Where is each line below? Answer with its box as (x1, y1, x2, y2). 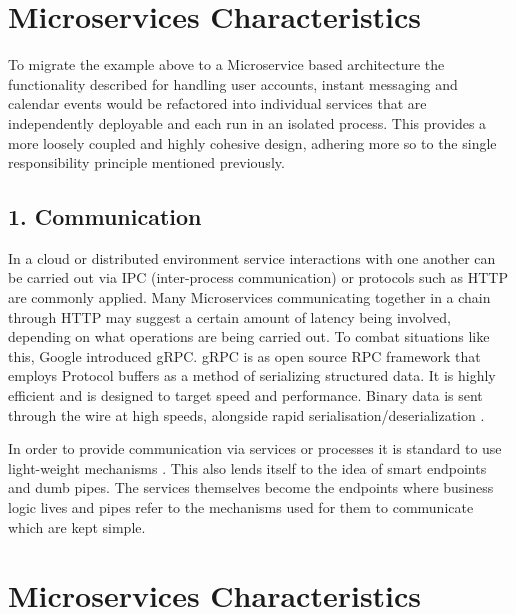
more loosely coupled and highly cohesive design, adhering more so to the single (8, 132, 497, 153)
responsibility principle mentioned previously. (8, 152, 285, 173)
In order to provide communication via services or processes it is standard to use (8, 438, 502, 459)
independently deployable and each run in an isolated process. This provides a (8, 112, 487, 133)
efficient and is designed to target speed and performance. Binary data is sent (8, 385, 483, 406)
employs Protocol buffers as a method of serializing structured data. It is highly (8, 365, 496, 386)
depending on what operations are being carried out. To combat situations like (8, 326, 490, 347)
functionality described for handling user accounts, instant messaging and (8, 73, 458, 94)
